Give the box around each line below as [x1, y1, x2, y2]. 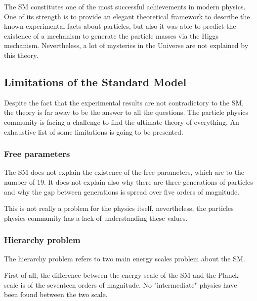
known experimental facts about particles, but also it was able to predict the [4, 21, 236, 31]
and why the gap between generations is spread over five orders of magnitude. [4, 186, 240, 197]
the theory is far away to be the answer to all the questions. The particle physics [4, 107, 249, 117]
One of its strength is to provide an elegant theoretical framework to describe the [4, 11, 250, 21]
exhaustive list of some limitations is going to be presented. [4, 126, 183, 137]
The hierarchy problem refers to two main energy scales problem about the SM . [4, 253, 245, 263]
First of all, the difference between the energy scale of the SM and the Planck [4, 270, 239, 280]
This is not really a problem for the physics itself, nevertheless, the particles [4, 203, 234, 213]
